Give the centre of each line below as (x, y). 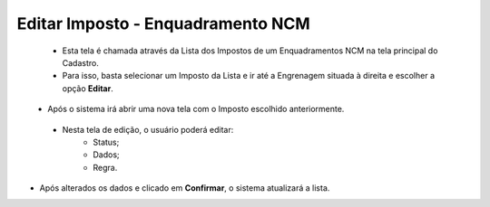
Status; (106, 142)
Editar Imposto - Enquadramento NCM (163, 24)
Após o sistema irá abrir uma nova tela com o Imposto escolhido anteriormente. (196, 109)
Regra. (105, 167)
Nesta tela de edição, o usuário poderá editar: (148, 129)
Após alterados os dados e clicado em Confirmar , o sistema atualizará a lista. (185, 188)
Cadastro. (80, 62)
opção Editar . (88, 88)
